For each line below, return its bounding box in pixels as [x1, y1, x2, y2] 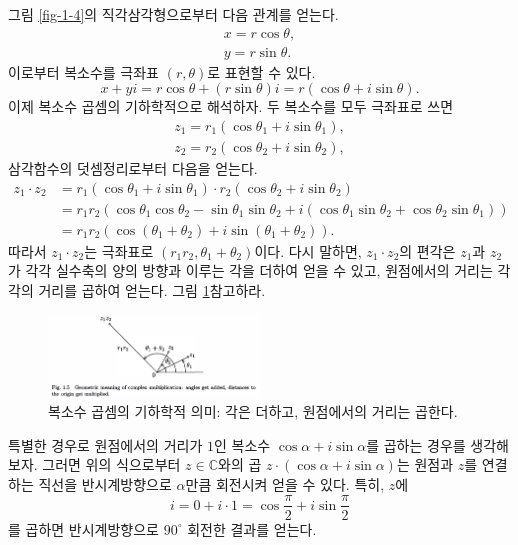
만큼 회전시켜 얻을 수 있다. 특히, [185, 473, 385, 494]
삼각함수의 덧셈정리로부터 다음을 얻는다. [8, 157, 258, 178]
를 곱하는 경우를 [366, 434, 466, 455]
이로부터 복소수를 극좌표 [8, 61, 160, 82]
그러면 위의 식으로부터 [42, 454, 181, 475]
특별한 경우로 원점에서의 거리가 [8, 434, 203, 455]
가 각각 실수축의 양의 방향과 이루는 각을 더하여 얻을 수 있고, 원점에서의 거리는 [8, 260, 493, 281]
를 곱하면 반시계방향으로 [8, 518, 160, 539]
